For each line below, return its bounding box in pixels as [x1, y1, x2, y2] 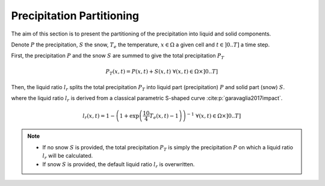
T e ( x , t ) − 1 [149, 112, 179, 120]
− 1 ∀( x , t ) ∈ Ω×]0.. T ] [187, 111, 241, 119]
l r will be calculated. [42, 152, 93, 161]
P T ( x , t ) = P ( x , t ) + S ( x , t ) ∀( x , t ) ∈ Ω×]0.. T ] [105, 68, 218, 76]
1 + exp [119, 112, 140, 119]
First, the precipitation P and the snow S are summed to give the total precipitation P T [11, 52, 224, 61]
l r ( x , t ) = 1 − [82, 112, 116, 120]
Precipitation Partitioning [11, 9, 140, 22]
